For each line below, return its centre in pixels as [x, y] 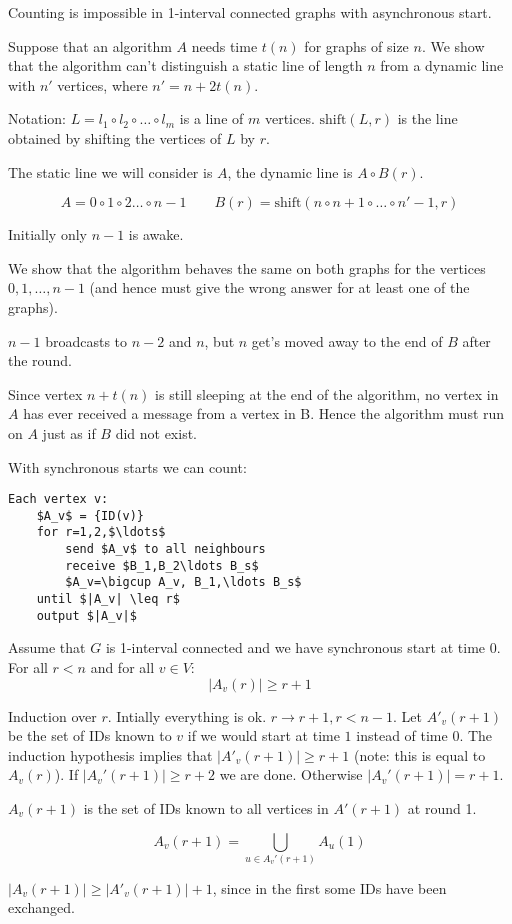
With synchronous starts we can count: [127, 466]
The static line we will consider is [110, 171]
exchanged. [41, 907]
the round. [40, 360]
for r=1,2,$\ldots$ [101, 532]
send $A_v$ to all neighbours [165, 549]
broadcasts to [86, 340]
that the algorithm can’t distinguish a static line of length [185, 65]
